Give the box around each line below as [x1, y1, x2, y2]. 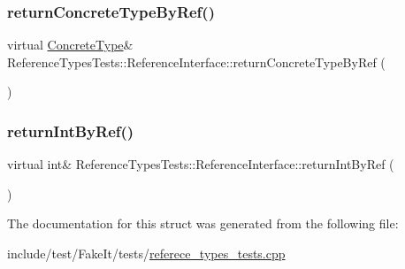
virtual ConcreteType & [7, 35, 134, 54]
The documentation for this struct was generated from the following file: [7, 214, 399, 233]
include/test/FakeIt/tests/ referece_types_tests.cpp [7, 244, 286, 262]
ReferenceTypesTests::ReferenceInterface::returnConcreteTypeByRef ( [7, 52, 386, 71]
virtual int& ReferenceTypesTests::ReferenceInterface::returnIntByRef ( [7, 155, 394, 173]
